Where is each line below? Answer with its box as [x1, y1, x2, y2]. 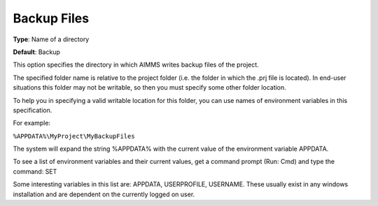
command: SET [13, 167, 57, 175]
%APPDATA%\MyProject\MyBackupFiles [13, 132, 136, 140]
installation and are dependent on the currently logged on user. [13, 190, 195, 198]
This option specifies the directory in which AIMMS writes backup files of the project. [13, 60, 259, 69]
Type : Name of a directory [13, 35, 90, 43]
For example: [13, 119, 51, 128]
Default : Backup [13, 48, 61, 56]
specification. [13, 106, 52, 114]
